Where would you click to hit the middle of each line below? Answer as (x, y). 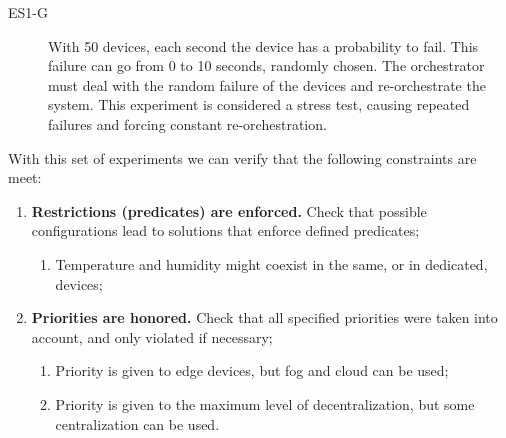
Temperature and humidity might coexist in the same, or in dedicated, (271, 263)
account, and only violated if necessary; (152, 336)
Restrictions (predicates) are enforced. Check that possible (229, 210)
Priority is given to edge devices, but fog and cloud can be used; (252, 370)
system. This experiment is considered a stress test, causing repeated (259, 104)
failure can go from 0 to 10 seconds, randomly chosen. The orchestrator (266, 65)
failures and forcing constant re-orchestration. (187, 123)
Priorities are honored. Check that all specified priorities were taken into (264, 317)
